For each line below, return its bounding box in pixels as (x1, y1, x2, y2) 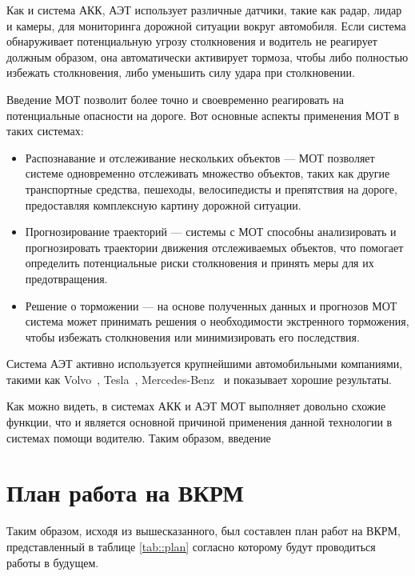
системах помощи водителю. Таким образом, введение (6, 429, 271, 446)
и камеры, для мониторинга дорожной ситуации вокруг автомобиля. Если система (6, 17, 406, 34)
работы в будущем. (6, 554, 99, 570)
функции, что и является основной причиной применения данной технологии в (6, 414, 393, 430)
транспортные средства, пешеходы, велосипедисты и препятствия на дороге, (25, 180, 397, 197)
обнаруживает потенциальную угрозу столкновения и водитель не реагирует (6, 33, 377, 50)
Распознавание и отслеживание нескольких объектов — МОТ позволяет (25, 149, 375, 166)
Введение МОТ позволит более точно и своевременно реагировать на (6, 90, 345, 107)
